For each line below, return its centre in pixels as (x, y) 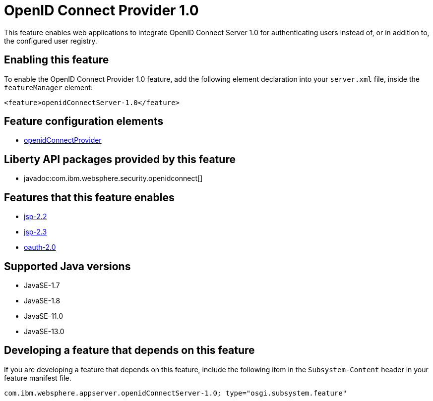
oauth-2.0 (40, 247)
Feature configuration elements (84, 121)
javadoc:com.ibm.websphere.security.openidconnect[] (113, 178)
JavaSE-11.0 (44, 316)
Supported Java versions (67, 266)
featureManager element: (48, 87)
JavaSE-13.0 (44, 331)
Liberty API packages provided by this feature (120, 159)
